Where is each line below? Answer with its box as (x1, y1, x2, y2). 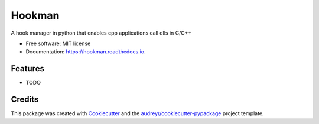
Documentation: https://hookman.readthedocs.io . (25, 48, 146, 55)
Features (11, 63, 44, 73)
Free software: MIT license (25, 40, 91, 47)
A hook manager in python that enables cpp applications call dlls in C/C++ (11, 29, 192, 36)
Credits (11, 95, 39, 105)
